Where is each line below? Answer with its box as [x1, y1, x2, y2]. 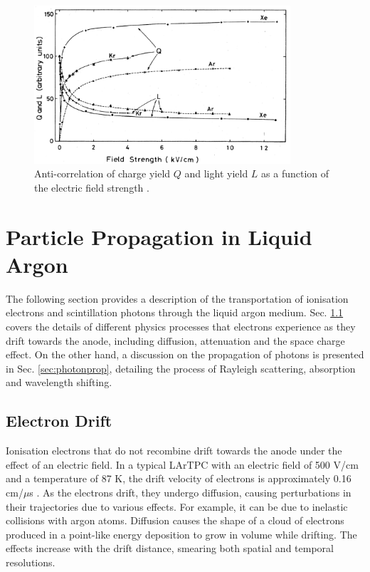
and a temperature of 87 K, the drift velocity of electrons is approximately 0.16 [6, 471, 351, 486]
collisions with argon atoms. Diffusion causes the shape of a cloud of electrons [6, 513, 344, 528]
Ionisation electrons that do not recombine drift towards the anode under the [6, 443, 342, 458]
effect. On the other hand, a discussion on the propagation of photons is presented [6, 347, 364, 362]
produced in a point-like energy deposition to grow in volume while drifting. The [6, 526, 357, 541]
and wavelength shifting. [6, 375, 112, 390]
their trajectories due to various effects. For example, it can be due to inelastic [6, 499, 348, 514]
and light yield [184, 166, 248, 181]
